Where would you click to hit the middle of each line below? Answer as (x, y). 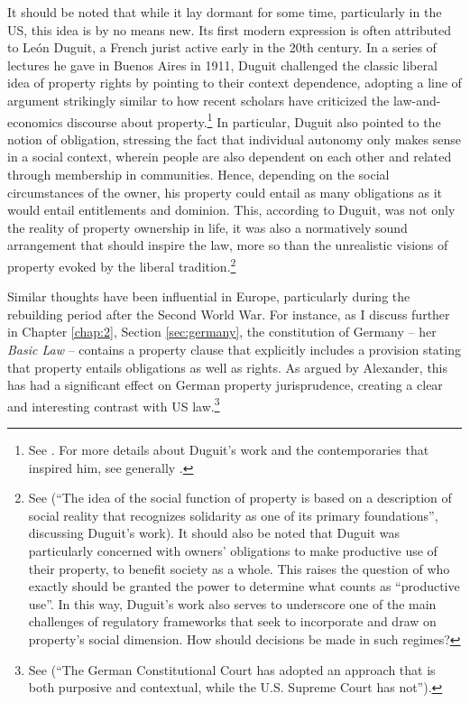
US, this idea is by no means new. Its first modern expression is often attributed (229, 29)
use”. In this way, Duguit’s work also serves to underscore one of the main (232, 603)
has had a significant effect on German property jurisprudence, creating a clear (225, 385)
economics (35, 121)
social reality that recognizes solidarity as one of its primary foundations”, (233, 515)
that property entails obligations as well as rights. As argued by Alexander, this (228, 367)
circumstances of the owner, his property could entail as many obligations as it (225, 192)
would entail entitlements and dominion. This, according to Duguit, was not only (231, 210)
